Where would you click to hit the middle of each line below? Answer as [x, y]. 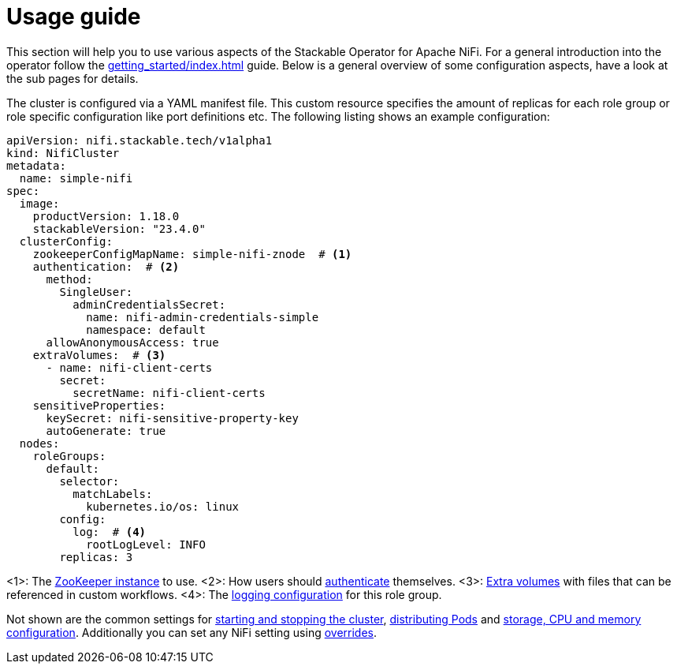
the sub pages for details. [73, 78]
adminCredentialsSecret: [149, 304]
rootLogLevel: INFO [146, 544]
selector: [89, 481]
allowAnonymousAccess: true [132, 342]
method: [69, 279]
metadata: [36, 165]
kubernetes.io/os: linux [163, 506]
